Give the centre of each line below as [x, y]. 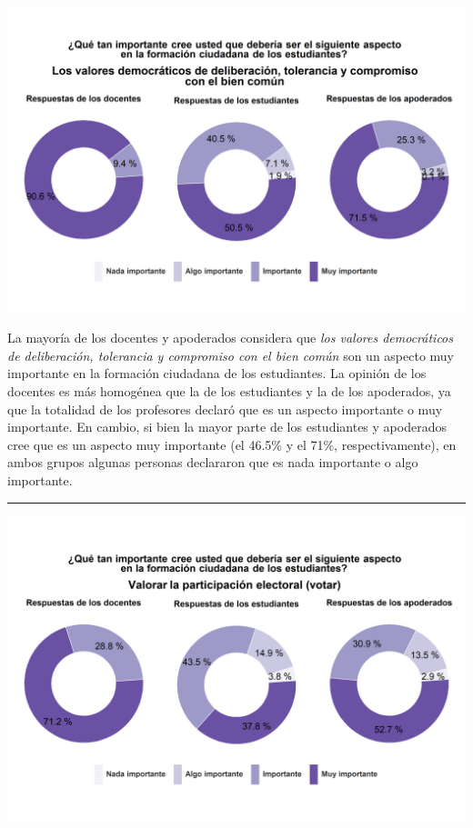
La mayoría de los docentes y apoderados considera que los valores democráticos [230, 338]
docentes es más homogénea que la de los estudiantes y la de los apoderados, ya [229, 391]
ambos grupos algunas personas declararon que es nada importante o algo [213, 462]
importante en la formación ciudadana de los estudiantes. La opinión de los [217, 373]
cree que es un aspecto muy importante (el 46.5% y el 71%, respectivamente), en [232, 444]
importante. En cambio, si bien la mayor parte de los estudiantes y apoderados [227, 427]
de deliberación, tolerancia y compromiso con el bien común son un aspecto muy [231, 355]
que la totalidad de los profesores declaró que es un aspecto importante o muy [225, 409]
